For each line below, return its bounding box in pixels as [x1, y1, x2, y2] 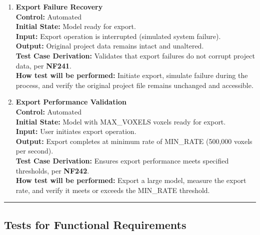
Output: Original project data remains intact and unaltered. [15, 40, 204, 51]
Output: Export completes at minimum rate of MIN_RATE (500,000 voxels [15, 135, 252, 146]
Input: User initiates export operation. [15, 126, 136, 136]
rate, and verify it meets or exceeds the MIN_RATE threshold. [15, 184, 210, 195]
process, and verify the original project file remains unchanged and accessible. [15, 79, 253, 90]
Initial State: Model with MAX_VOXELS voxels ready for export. [15, 116, 226, 126]
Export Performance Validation [15, 96, 126, 107]
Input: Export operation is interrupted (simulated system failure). [15, 30, 221, 41]
